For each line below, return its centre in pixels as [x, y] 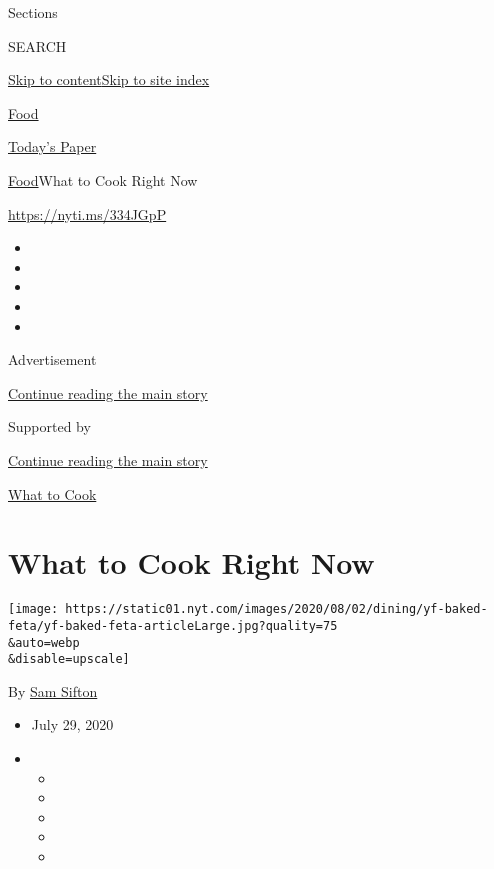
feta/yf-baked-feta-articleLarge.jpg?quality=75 [173, 625]
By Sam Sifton [53, 690]
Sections [33, 12]
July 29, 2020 [72, 724]
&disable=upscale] [69, 659]
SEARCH [37, 45]
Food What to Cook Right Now [103, 179]
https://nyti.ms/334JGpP [87, 213]
